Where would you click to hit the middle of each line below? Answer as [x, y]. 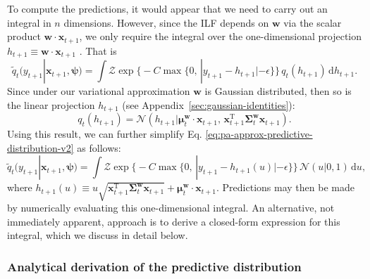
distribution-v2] [41, 147]
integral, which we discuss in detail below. [98, 235]
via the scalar [313, 22]
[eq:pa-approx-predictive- [259, 134]
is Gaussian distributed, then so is [278, 91]
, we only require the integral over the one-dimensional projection [221, 36]
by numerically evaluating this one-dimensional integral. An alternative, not [171, 208]
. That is [98, 50]
